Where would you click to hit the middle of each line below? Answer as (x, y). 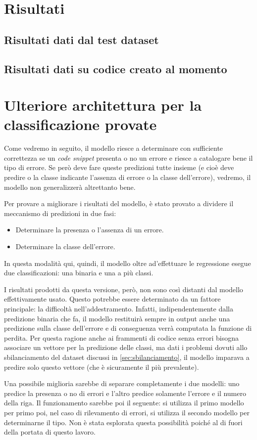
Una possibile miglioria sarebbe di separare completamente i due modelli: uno (122, 383)
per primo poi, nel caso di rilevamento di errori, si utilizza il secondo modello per (127, 412)
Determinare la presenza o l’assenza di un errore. (90, 230)
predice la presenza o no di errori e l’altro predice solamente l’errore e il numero (125, 393)
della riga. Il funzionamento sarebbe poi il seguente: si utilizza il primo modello (124, 403)
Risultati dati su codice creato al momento (116, 68)
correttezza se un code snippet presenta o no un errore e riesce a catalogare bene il (128, 157)
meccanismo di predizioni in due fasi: (60, 213)
